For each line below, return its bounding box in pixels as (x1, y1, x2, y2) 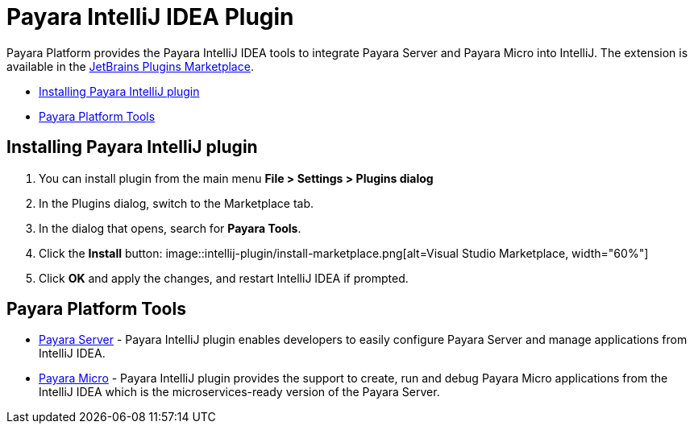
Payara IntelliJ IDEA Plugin (6, 3, 294, 31)
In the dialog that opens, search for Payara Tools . (39, 221, 301, 235)
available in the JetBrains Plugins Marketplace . (6, 59, 254, 73)
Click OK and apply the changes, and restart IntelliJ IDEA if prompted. (39, 271, 409, 285)
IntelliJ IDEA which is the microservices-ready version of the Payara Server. (39, 385, 440, 399)
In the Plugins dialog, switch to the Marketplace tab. (39, 196, 314, 210)
